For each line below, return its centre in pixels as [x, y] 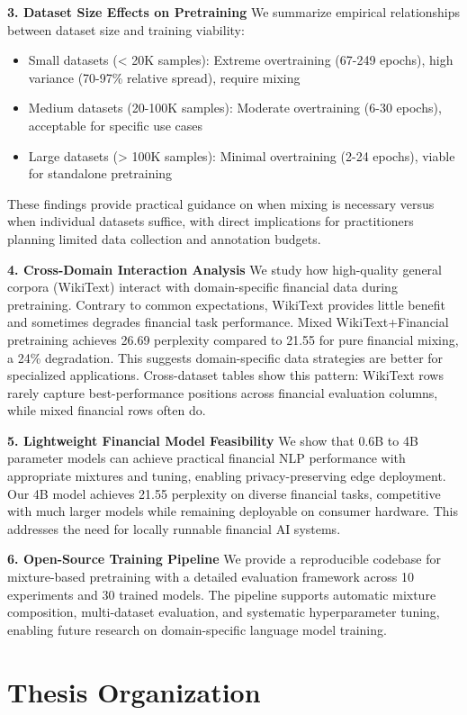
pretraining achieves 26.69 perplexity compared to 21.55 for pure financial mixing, [233, 339]
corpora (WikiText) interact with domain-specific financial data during [202, 287]
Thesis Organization [134, 691]
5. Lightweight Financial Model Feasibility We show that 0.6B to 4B [213, 440]
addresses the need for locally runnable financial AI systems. [174, 528]
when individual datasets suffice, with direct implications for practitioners [211, 221]
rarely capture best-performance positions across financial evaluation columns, [223, 392]
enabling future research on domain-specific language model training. [197, 629]
